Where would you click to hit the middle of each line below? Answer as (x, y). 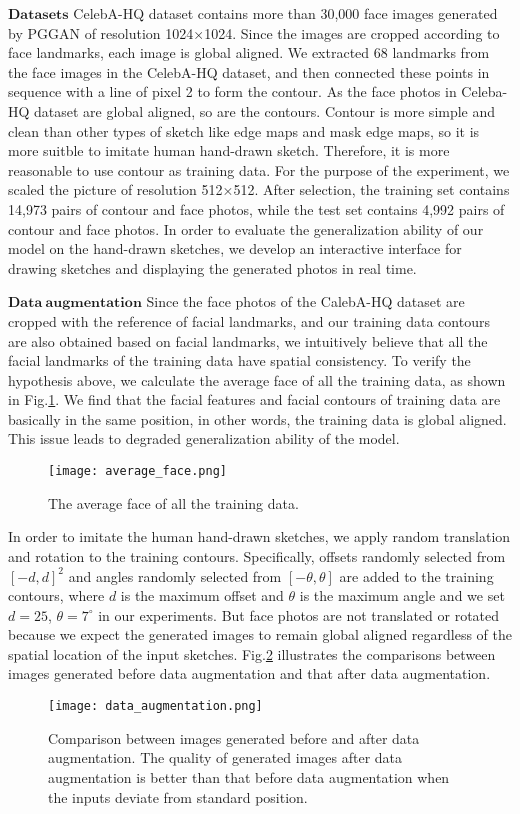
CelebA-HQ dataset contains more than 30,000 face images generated (285, 13)
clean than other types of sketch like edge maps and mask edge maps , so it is (244, 130)
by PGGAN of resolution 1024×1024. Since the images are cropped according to (254, 32)
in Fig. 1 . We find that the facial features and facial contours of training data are (254, 399)
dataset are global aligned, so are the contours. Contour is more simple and (265, 110)
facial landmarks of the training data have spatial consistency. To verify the (239, 360)
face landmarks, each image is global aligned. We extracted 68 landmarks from (249, 52)
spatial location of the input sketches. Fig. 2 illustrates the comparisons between (252, 653)
